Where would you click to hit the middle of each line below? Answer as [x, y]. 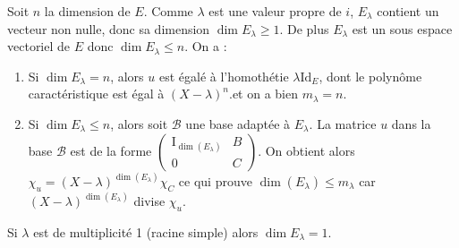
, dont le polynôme [370, 76]
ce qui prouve [215, 181]
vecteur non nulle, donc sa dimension [109, 28]
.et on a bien [263, 94]
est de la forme [111, 150]
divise [149, 201]
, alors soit [139, 123]
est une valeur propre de [275, 11]
